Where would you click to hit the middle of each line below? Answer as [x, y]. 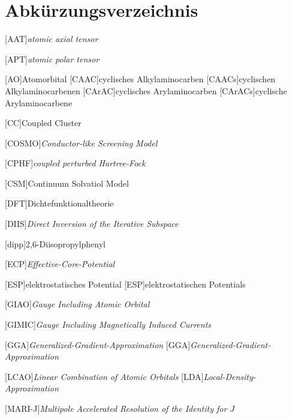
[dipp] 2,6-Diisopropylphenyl [55, 243]
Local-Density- [230, 376]
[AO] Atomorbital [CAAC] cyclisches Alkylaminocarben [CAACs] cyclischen [140, 79]
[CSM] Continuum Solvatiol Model [67, 183]
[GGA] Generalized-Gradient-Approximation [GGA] [98, 344]
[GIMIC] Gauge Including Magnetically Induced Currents [108, 324]
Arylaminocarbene [39, 102]
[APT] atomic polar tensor [52, 59]
